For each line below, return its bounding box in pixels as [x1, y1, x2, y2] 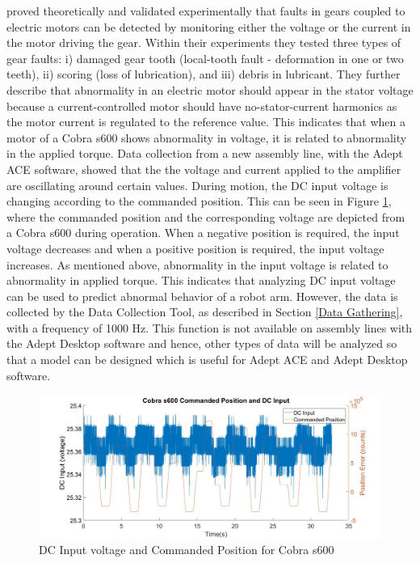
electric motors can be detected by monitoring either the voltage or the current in [6, 18, 411, 35]
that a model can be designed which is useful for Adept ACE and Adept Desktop [6, 351, 408, 368]
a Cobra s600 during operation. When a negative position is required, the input [6, 224, 400, 241]
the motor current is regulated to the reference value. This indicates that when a [6, 113, 405, 130]
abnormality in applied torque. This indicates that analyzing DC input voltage [6, 272, 396, 289]
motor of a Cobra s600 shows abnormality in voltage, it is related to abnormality [6, 129, 407, 146]
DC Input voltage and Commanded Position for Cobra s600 [39, 540, 334, 557]
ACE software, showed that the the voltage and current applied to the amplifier [6, 160, 401, 177]
